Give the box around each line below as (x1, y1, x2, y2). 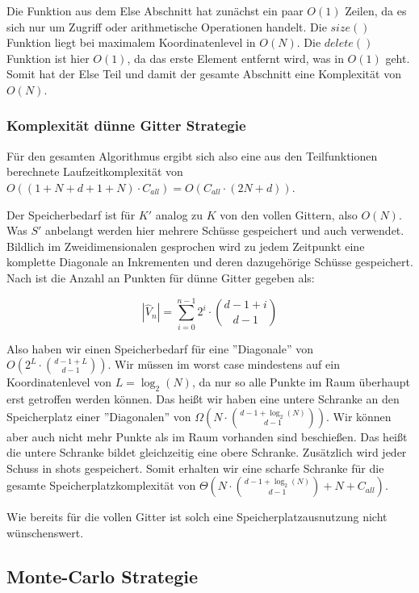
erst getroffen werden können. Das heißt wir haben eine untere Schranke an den (6, 390, 400, 407)
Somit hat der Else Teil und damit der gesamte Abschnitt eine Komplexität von (6, 65, 401, 82)
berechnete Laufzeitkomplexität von (6, 163, 183, 180)
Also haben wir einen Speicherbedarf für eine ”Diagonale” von (6, 340, 314, 357)
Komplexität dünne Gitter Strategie (6, 115, 246, 136)
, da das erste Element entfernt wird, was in (127, 49, 344, 66)
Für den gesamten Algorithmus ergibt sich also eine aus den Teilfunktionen (6, 147, 378, 164)
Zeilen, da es (345, 2, 407, 19)
